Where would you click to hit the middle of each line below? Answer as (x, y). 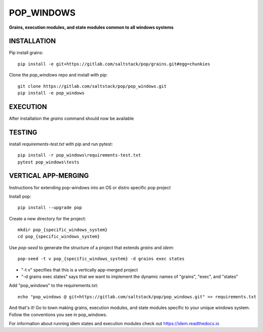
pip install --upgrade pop (50, 208)
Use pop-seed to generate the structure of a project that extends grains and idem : (92, 247)
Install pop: (20, 196)
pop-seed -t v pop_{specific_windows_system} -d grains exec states (101, 259)
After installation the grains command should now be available (71, 118)
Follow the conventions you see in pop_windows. (58, 314)
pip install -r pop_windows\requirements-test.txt (79, 155)
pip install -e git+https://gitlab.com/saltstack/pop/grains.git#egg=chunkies (114, 64)
